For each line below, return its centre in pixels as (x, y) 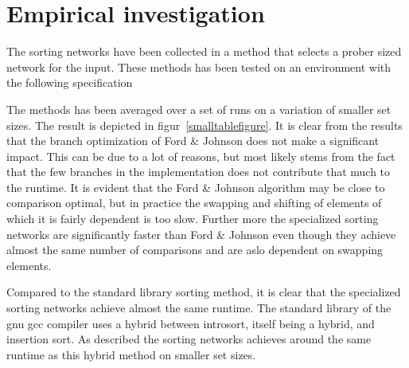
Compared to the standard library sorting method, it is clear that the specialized (204, 292)
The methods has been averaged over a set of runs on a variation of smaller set (199, 109)
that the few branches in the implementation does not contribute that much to (199, 172)
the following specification (70, 82)
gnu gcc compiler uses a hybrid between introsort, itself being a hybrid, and (191, 323)
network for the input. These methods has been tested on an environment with (199, 67)
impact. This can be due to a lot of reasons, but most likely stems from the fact (201, 156)
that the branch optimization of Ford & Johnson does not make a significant (193, 141)
